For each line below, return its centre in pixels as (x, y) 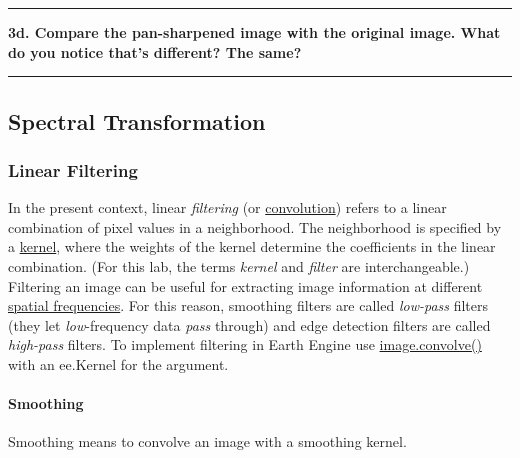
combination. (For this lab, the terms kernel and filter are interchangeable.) (239, 265)
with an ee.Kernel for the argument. (118, 363)
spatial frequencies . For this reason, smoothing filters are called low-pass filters (248, 305)
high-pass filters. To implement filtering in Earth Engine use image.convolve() (245, 344)
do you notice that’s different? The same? (155, 51)
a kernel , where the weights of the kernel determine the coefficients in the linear (252, 246)
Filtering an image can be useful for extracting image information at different (245, 285)
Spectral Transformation (137, 120)
